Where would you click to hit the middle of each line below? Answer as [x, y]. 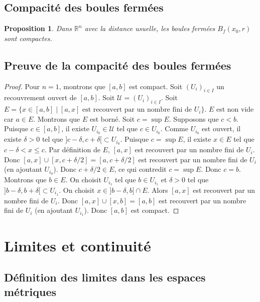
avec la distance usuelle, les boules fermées [150, 28]
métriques [30, 292]
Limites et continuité [78, 245]
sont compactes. [28, 38]
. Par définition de [72, 149]
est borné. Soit [112, 118]
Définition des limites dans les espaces [105, 277]
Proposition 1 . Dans [38, 28]
